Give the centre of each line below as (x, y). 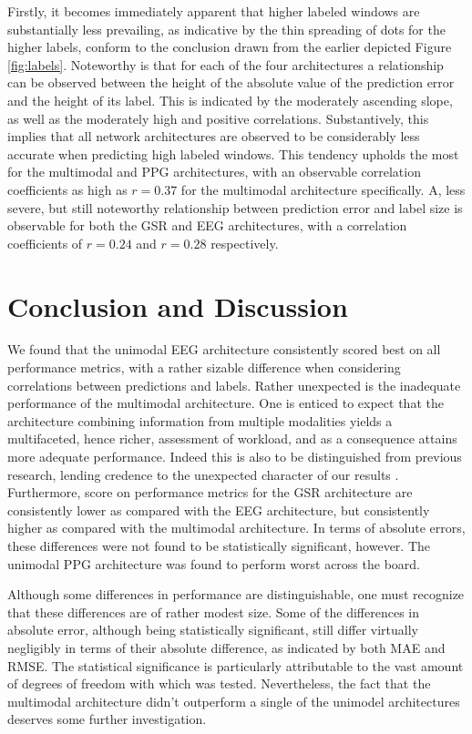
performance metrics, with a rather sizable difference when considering (204, 367)
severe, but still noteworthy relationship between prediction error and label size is (235, 207)
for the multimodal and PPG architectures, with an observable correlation (214, 172)
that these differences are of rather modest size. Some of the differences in (214, 612)
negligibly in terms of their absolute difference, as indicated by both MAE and (226, 647)
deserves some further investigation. (107, 719)
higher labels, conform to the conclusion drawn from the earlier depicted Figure (230, 47)
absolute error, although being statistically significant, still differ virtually (213, 630)
